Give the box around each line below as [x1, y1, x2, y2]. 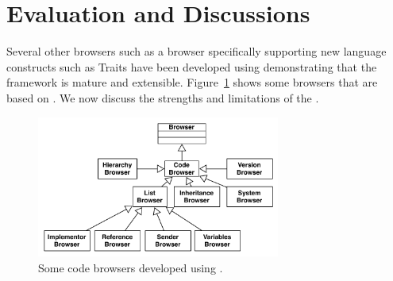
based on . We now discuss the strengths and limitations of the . [6, 89, 319, 106]
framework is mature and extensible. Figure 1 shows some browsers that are [6, 74, 378, 90]
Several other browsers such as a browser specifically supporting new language [6, 43, 387, 60]
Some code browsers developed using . [38, 259, 223, 275]
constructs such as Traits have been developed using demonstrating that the [6, 58, 377, 75]
